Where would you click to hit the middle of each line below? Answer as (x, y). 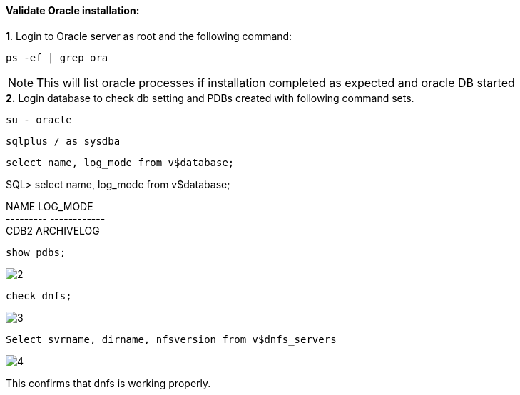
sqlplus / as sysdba (63, 141)
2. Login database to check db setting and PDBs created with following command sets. (210, 98)
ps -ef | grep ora (57, 57)
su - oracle (39, 119)
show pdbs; (36, 252)
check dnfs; (39, 296)
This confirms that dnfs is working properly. (108, 383)
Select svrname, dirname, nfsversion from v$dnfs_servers (171, 339)
